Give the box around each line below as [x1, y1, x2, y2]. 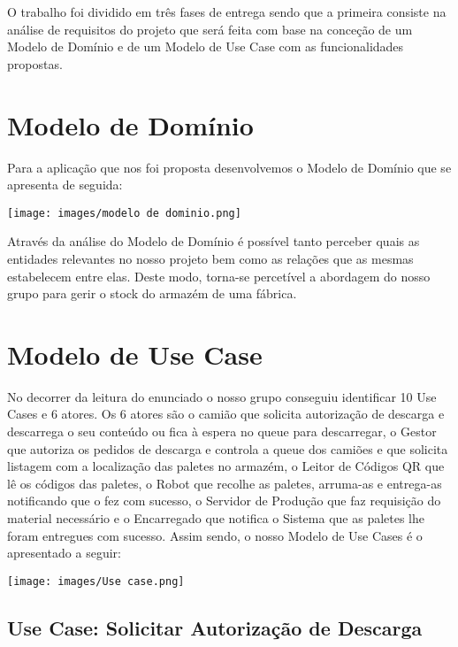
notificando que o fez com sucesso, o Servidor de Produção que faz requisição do [7, 491, 441, 510]
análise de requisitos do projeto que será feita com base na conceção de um [7, 19, 413, 38]
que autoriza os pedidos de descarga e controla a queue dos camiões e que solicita [7, 439, 448, 458]
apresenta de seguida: [7, 175, 123, 194]
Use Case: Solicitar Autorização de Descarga [7, 613, 423, 641]
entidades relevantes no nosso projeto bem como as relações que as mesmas [7, 249, 414, 267]
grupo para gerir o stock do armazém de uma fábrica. [7, 284, 297, 303]
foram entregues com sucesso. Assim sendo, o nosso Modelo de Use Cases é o [7, 526, 423, 544]
